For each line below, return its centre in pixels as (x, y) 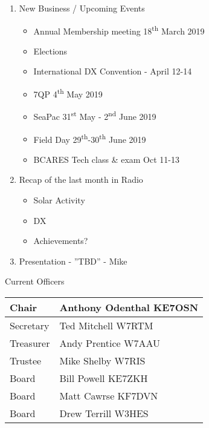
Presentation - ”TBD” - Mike (73, 261)
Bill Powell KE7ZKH (104, 378)
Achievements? (61, 241)
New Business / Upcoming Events (82, 8)
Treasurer (30, 343)
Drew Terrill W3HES (104, 413)
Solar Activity (59, 199)
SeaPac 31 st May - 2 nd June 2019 (95, 115)
